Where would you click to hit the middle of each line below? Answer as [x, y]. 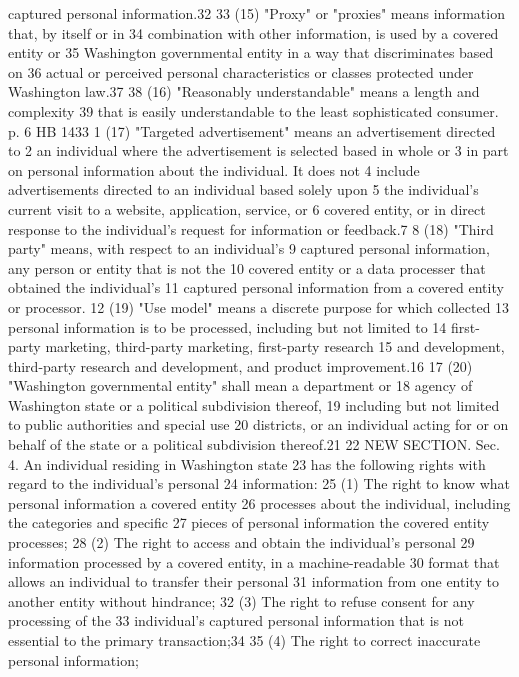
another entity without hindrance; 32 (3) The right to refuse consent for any [241, 600]
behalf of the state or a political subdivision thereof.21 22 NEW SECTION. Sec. [254, 444]
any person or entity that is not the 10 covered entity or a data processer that [247, 267]
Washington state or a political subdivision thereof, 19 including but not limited [254, 404]
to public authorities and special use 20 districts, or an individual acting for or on [258, 424]
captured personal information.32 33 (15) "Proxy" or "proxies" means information [256, 13]
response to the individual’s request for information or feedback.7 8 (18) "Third [251, 228]
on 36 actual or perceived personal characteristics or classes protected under [241, 71]
